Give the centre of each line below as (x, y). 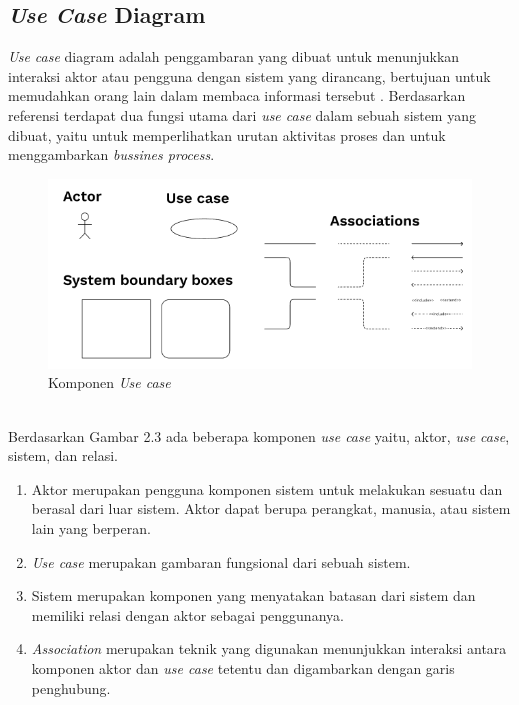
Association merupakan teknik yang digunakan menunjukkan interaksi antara (269, 648)
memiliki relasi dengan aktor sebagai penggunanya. (187, 614)
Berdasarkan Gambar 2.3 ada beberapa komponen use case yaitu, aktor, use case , (259, 435)
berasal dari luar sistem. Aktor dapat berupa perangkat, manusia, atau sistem (271, 508)
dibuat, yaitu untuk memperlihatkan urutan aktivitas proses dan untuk (227, 134)
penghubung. (71, 687)
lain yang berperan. (91, 528)
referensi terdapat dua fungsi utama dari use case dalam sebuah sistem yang (242, 114)
